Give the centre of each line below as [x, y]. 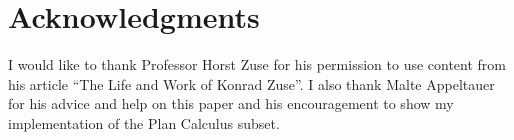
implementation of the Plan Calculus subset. [144, 122]
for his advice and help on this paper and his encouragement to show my [231, 103]
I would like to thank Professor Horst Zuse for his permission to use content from [257, 64]
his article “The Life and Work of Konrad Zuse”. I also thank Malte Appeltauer [251, 83]
